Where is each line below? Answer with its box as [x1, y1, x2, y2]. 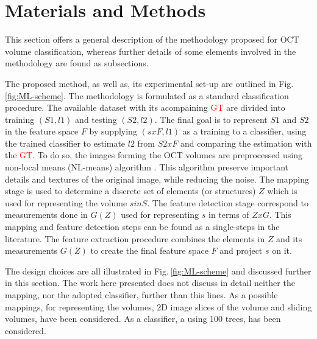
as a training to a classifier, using [182, 125, 307, 138]
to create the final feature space [90, 244, 208, 257]
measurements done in [5, 208, 88, 221]
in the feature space [5, 125, 79, 138]
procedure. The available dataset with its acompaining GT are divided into [5, 101, 285, 114]
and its [276, 232, 302, 245]
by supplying [89, 125, 137, 138]
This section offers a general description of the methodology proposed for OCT [5, 33, 299, 46]
